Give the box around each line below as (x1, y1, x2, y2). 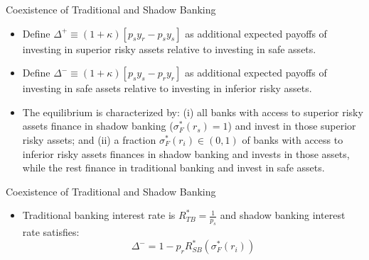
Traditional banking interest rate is (22, 208, 176, 222)
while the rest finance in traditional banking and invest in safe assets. (22, 160, 325, 175)
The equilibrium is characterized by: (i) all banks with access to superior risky (22, 104, 363, 119)
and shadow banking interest (220, 208, 346, 222)
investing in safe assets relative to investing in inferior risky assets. (22, 81, 312, 96)
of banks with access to (242, 132, 343, 147)
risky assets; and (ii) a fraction (22, 132, 156, 147)
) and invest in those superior (228, 118, 356, 133)
